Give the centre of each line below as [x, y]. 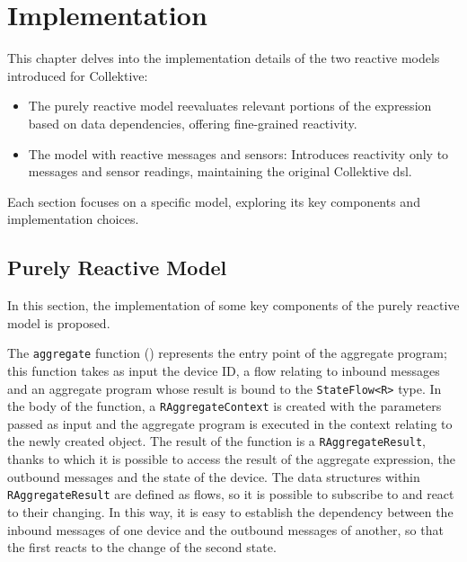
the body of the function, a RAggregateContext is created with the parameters [225, 406]
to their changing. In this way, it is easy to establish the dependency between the [230, 511]
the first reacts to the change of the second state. [142, 547]
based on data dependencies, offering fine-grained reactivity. [193, 123]
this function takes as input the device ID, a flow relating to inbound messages [224, 370]
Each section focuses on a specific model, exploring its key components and [214, 201]
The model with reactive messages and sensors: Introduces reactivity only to [238, 153]
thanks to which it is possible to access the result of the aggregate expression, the [231, 459]
